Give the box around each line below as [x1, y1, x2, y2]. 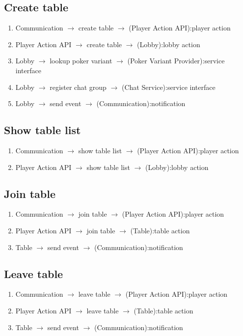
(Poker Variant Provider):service [127, 56, 225, 66]
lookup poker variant [50, 56, 112, 66]
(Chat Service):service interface [121, 82, 216, 92]
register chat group [50, 82, 107, 92]
